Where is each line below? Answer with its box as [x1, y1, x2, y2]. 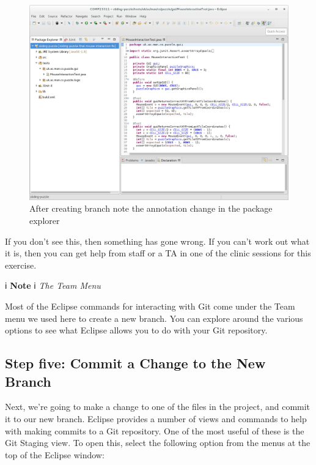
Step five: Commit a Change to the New [5, 354, 266, 373]
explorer [29, 214, 60, 227]
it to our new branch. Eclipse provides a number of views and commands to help [5, 412, 307, 425]
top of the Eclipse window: [5, 448, 105, 461]
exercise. [5, 258, 37, 271]
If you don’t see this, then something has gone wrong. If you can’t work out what [5, 234, 310, 247]
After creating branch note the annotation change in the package [29, 202, 273, 215]
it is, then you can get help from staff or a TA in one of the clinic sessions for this [5, 247, 311, 259]
